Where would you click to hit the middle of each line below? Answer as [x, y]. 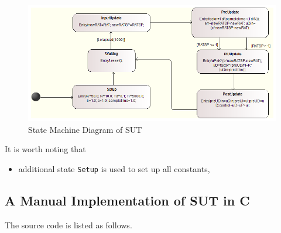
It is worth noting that [45, 149]
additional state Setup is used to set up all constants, [114, 169]
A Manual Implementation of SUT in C [127, 201]
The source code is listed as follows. [68, 225]
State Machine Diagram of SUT [85, 129]
